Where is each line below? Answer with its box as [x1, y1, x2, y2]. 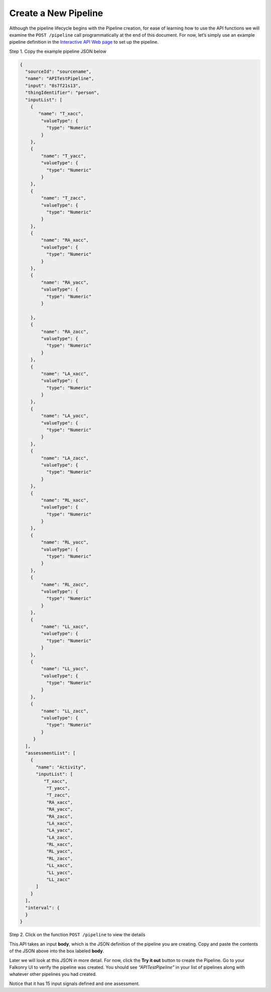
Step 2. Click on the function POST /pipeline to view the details [9, 932, 146, 938]
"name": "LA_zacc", [41, 455, 89, 461]
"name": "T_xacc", [38, 111, 84, 116]
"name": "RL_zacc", [41, 581, 89, 587]
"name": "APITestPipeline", [25, 76, 94, 81]
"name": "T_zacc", [41, 195, 86, 201]
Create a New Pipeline [9, 8, 103, 19]
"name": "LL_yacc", [41, 666, 89, 672]
